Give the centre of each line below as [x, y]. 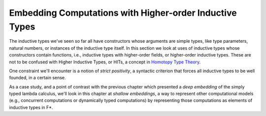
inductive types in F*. [31, 107]
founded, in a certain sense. [37, 78]
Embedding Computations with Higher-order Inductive [123, 13]
